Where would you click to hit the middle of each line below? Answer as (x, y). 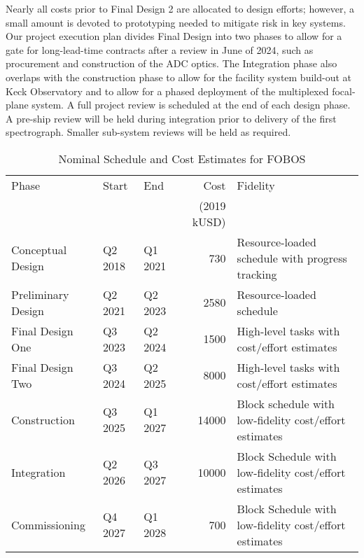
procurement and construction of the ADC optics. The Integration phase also (171, 63)
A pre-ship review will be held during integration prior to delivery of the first (171, 118)
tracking (257, 274)
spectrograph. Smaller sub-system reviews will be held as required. (148, 132)
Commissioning (48, 524)
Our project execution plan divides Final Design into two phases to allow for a (174, 36)
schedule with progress (292, 258)
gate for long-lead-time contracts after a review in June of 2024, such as (160, 49)
